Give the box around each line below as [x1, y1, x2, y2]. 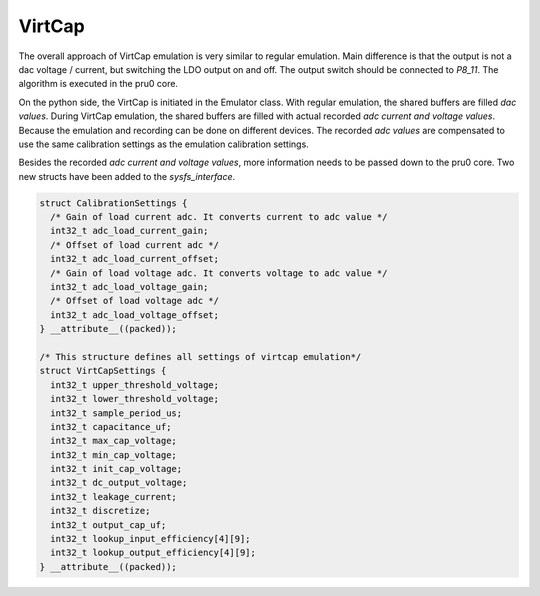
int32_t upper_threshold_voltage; [50, 379, 220, 390]
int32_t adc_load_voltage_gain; [50, 281, 209, 292]
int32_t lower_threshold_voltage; [50, 393, 220, 405]
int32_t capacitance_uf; [50, 421, 172, 432]
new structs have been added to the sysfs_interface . [18, 170, 236, 182]
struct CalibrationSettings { [39, 197, 188, 209]
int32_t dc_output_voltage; [50, 477, 188, 489]
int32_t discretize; [50, 505, 151, 517]
